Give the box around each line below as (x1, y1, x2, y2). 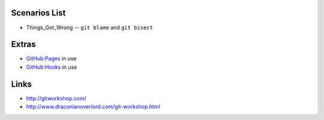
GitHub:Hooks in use (26, 63, 77, 70)
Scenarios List (11, 8, 66, 18)
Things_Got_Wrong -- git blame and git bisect (26, 24, 153, 31)
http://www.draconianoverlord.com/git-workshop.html (26, 103, 160, 110)
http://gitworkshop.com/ (26, 94, 87, 101)
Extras (11, 39, 36, 50)
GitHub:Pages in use (26, 55, 77, 62)
